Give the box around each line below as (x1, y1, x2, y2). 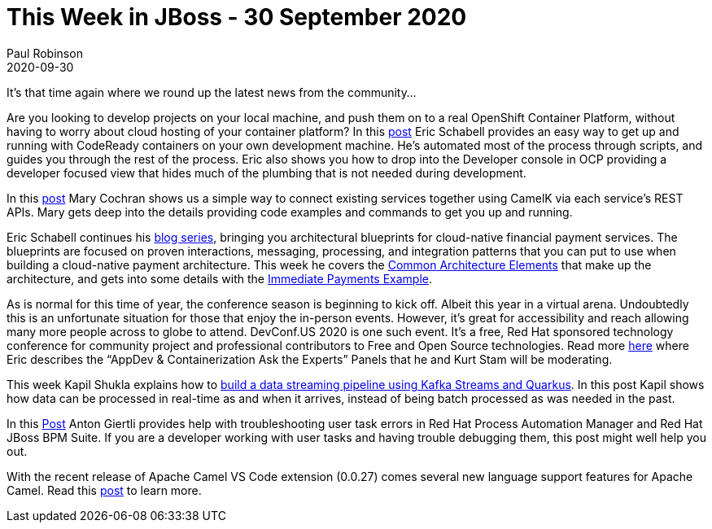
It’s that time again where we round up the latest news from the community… (7, 85, 417, 99)
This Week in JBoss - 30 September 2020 (7, 3, 467, 31)
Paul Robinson (7, 46, 83, 60)
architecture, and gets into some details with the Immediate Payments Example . (7, 271, 433, 286)
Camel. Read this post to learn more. (7, 483, 202, 497)
